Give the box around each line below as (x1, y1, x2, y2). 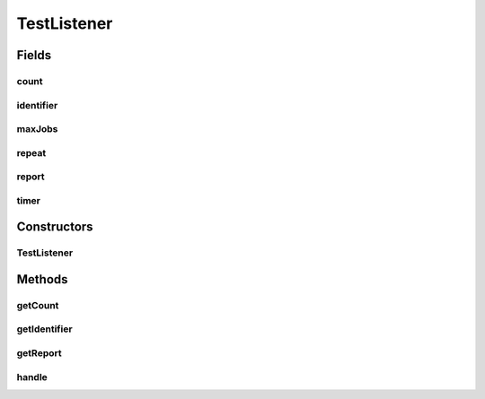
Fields (16, 48, 52, 63)
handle (16, 370, 48, 383)
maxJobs (16, 123, 58, 135)
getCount (16, 299, 59, 311)
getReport (16, 347, 62, 360)
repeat (16, 146, 47, 159)
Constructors (16, 220, 93, 235)
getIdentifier (16, 323, 73, 335)
